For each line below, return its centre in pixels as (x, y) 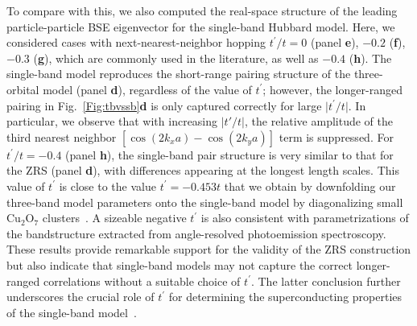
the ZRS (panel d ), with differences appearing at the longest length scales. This (203, 170)
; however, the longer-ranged (332, 89)
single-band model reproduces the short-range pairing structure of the (179, 74)
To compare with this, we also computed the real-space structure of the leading (202, 10)
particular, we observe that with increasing (112, 121)
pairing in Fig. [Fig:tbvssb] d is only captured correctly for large (164, 105)
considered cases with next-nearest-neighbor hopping (136, 42)
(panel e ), (334, 42)
